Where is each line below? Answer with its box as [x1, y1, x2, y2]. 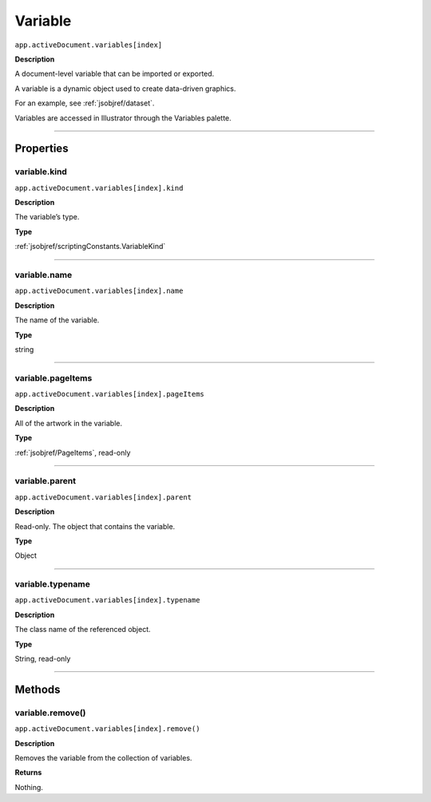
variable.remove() [14, 707, 87, 718]
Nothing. [14, 782, 44, 792]
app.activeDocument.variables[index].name [14, 286, 184, 295]
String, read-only [14, 654, 71, 664]
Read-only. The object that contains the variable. [14, 521, 176, 531]
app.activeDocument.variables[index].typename [14, 595, 200, 605]
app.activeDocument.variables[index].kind [14, 184, 184, 192]
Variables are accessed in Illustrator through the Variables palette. [14, 113, 231, 123]
